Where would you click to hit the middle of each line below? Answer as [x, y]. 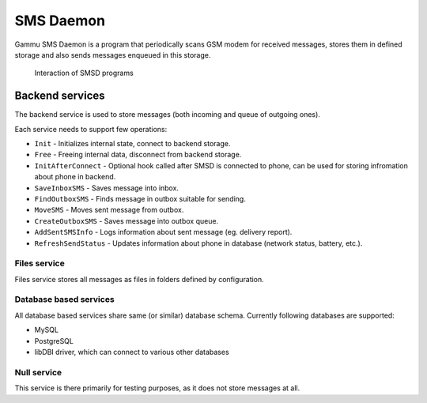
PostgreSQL [54, 341]
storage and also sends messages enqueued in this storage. [113, 55]
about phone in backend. [75, 177]
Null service [38, 372]
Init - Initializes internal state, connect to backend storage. [132, 144]
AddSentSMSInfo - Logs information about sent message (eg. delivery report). [163, 232]
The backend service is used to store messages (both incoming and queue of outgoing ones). [167, 115]
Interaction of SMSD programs [84, 73]
